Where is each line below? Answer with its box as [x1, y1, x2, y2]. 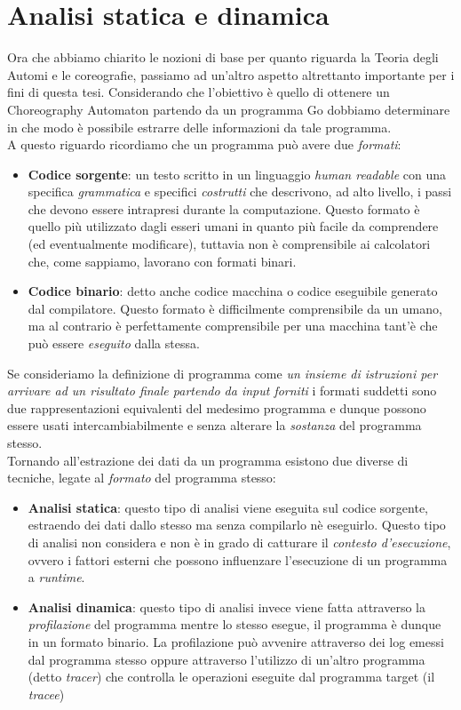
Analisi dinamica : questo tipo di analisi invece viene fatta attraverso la [28, 597, 425, 616]
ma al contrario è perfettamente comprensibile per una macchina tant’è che [28, 316, 438, 335]
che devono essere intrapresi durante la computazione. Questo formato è [28, 199, 420, 218]
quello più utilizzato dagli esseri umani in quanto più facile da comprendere [28, 217, 439, 235]
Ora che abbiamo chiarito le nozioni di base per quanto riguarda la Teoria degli [7, 48, 439, 67]
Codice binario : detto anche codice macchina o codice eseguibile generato [28, 282, 438, 300]
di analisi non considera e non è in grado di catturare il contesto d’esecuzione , [28, 532, 451, 551]
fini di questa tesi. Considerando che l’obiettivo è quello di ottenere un [7, 83, 390, 101]
